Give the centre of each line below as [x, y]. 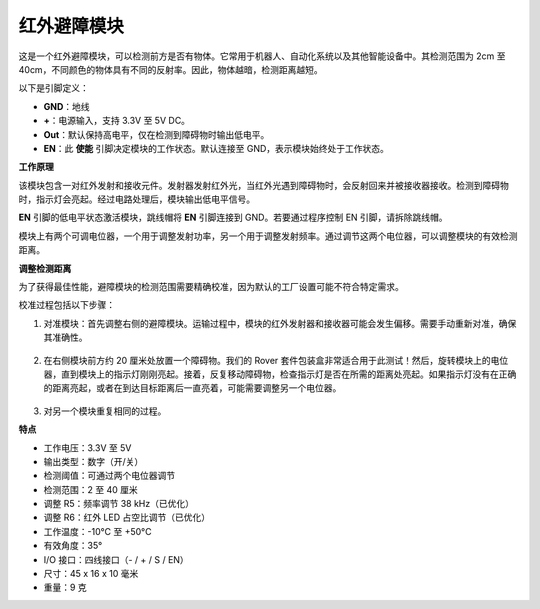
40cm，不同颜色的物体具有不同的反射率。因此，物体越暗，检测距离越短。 [171, 69]
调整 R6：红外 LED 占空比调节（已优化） [126, 517]
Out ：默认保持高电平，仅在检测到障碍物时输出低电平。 [156, 134]
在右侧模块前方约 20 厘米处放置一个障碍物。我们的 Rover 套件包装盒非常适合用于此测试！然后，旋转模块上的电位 [276, 360]
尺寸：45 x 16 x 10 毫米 [91, 574]
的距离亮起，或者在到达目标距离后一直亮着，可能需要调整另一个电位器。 [192, 388]
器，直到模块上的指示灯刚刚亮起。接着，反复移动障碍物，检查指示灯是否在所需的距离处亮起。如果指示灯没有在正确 [280, 374]
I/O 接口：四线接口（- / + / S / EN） [116, 559]
